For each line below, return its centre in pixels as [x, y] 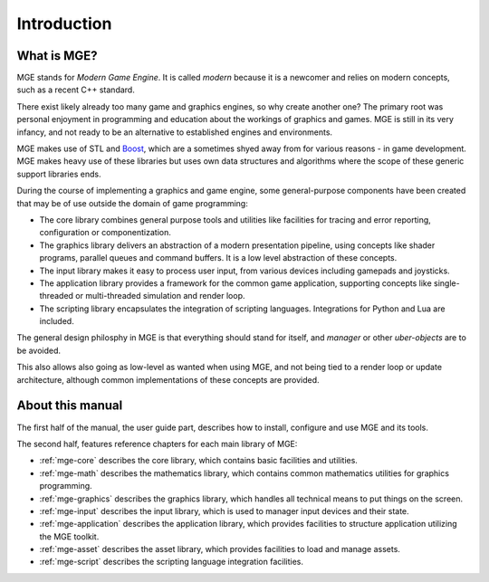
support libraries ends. [59, 174]
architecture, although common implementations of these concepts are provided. [168, 379]
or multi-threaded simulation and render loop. [160, 296]
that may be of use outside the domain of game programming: [132, 203]
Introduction [64, 24]
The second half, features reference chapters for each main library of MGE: [157, 444]
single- [447, 283]
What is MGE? [57, 56]
